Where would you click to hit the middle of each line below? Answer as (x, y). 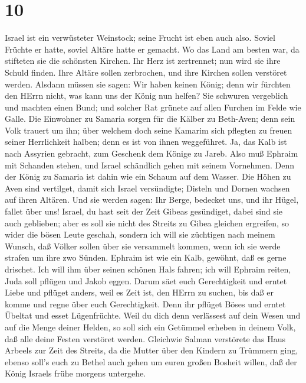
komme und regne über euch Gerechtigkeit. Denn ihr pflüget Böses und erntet (145, 304)
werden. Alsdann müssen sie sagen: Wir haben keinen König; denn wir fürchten (148, 84)
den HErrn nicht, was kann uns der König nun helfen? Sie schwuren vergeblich (147, 95)
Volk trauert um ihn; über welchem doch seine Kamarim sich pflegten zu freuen (149, 130)
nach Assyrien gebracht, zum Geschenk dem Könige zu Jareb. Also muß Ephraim (152, 153)
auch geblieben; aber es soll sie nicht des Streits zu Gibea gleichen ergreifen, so (147, 223)
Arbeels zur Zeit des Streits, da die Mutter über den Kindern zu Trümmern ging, (152, 350)
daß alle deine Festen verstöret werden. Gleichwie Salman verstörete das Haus (145, 338)
